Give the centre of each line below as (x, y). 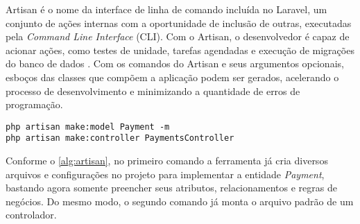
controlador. (31, 215)
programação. (34, 104)
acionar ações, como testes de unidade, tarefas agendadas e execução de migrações (180, 50)
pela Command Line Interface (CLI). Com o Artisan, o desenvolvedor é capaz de (178, 36)
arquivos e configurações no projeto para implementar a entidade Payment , (165, 174)
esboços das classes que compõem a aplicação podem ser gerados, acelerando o (172, 77)
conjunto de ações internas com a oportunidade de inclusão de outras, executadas (179, 23)
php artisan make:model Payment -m (88, 127)
